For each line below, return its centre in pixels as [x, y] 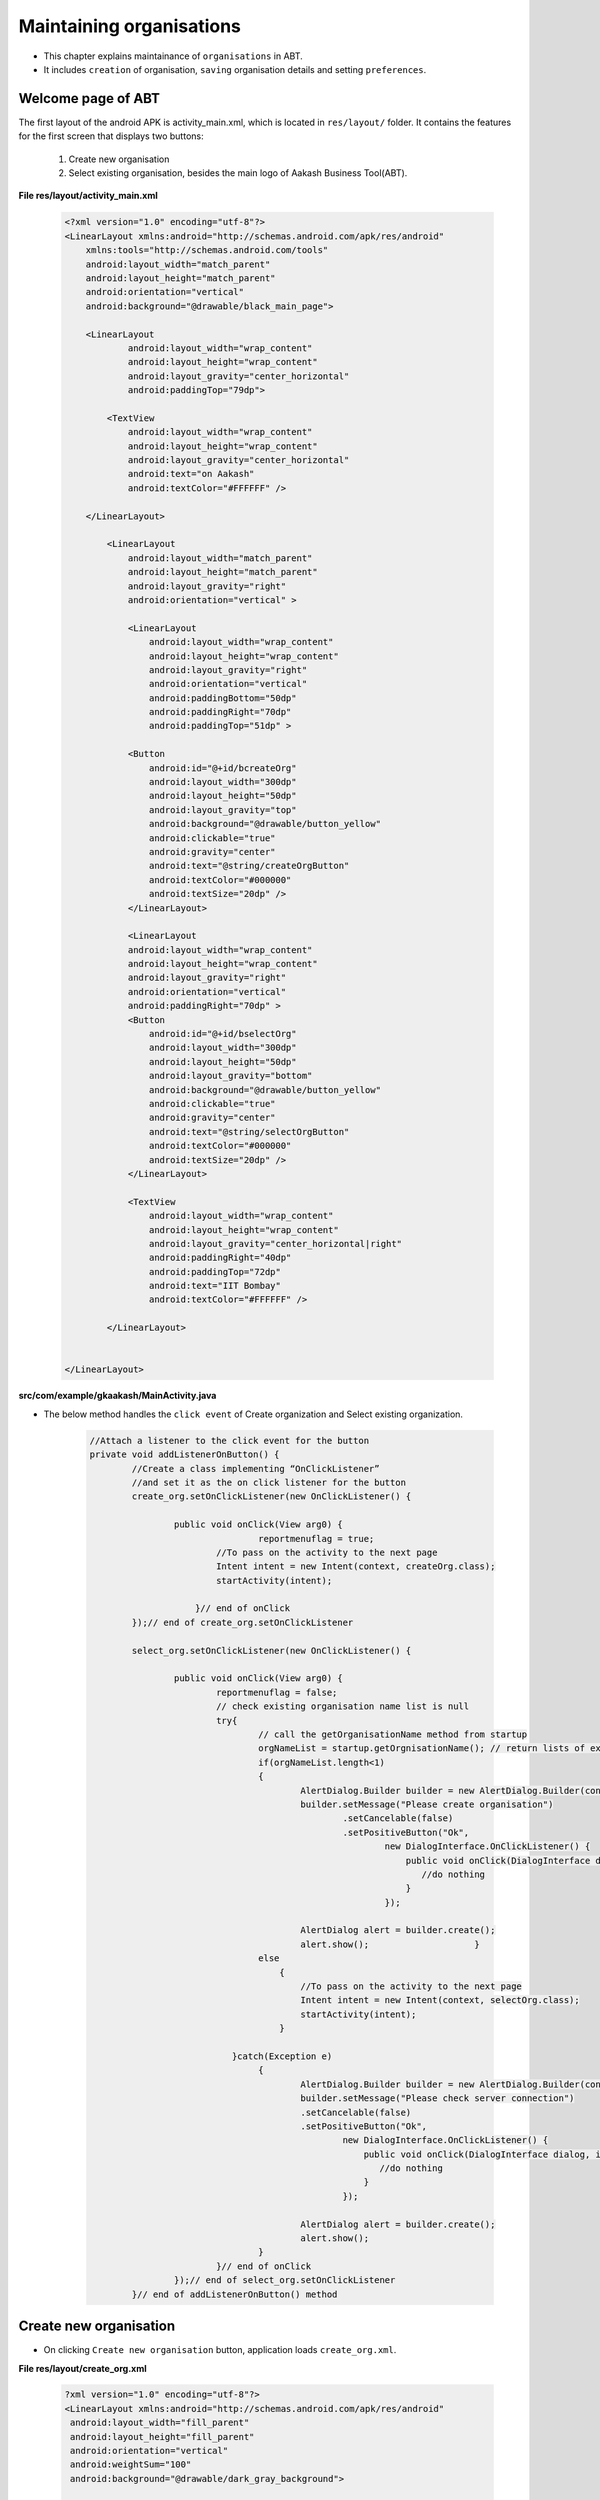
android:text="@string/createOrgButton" [249, 866]
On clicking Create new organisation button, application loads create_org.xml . [220, 2350]
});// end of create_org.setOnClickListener [242, 1622]
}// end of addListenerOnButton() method [234, 2294]
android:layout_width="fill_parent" [160, 2423]
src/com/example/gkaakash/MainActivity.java [117, 1396]
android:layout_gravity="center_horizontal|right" [275, 1243]
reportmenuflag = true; [316, 1538]
